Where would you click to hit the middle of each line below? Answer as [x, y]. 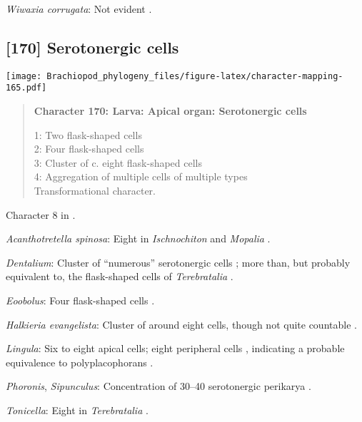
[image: [24, 76]
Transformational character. [95, 191]
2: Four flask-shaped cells [89, 149]
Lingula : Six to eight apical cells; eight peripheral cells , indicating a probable [175, 348]
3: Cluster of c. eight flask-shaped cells [118, 162]
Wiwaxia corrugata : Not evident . [79, 9]
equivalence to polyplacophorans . [80, 362]
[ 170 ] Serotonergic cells [92, 47]
